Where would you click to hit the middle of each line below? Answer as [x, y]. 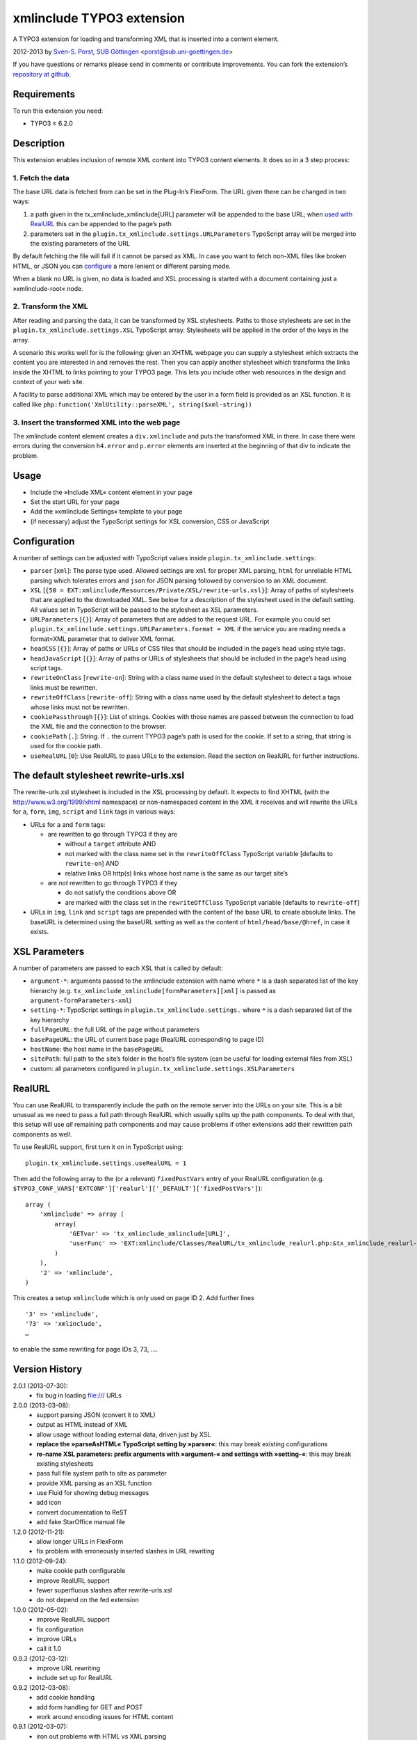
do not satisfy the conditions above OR [121, 893]
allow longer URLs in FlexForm [80, 1542]
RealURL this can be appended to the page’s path [101, 224]
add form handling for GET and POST [90, 1707]
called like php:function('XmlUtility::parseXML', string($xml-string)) [133, 404]
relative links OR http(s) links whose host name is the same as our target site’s [177, 873]
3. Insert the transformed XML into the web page [97, 422]
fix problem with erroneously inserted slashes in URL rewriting [125, 1551]
